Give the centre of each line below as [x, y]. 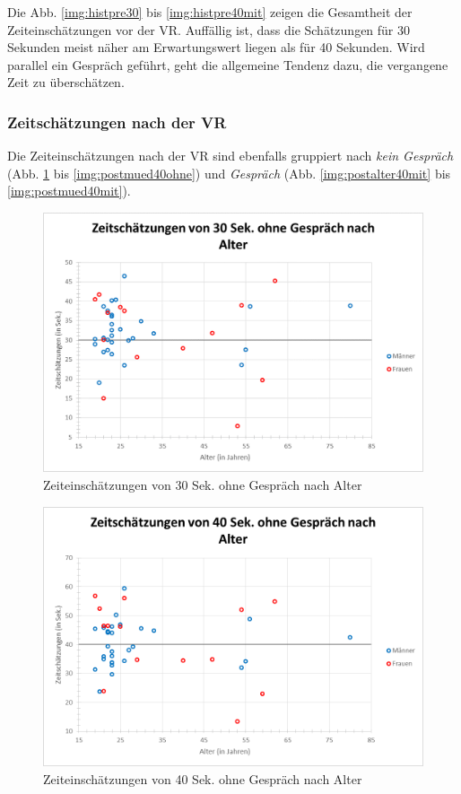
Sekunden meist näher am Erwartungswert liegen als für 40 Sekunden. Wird [216, 47]
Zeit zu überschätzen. [66, 82]
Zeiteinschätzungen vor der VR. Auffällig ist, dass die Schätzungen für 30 [209, 29]
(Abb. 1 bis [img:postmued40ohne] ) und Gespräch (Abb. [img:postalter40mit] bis [229, 173]
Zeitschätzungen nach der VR [117, 122]
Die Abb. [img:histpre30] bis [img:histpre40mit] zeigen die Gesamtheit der [210, 12]
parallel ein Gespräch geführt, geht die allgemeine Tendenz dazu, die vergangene [228, 64]
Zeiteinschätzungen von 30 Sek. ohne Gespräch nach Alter [203, 484]
